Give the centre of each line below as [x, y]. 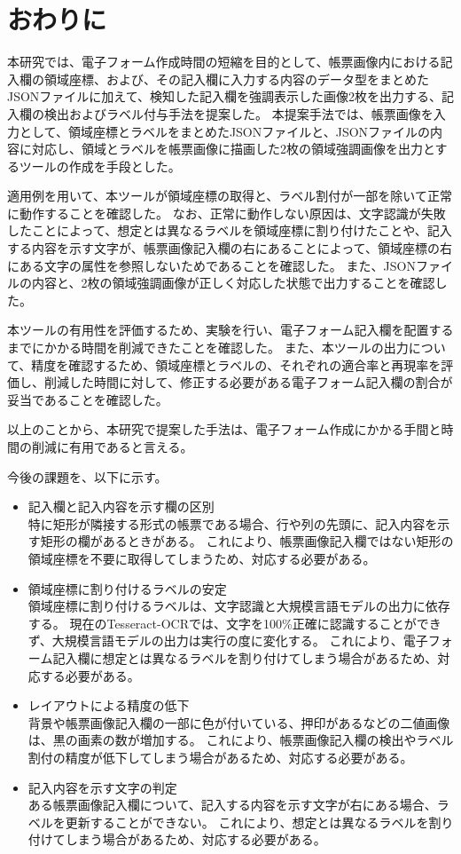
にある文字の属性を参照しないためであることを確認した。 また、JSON [211, 265]
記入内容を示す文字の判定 [102, 787]
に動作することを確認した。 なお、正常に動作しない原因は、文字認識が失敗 [227, 213]
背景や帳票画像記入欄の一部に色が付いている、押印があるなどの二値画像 [239, 722]
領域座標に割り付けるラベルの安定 [127, 588]
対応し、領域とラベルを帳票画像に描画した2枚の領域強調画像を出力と [233, 149]
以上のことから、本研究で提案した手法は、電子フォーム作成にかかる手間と [224, 429]
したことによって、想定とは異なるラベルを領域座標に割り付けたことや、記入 [230, 230]
